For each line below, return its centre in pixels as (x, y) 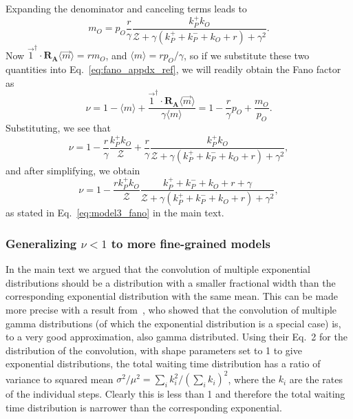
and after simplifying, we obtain (73, 170)
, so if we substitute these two (247, 55)
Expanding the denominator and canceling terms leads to (126, 8)
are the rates (316, 379)
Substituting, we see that (58, 127)
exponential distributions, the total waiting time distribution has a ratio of (163, 364)
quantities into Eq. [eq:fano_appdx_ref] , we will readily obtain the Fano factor (173, 69)
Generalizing (41, 243)
